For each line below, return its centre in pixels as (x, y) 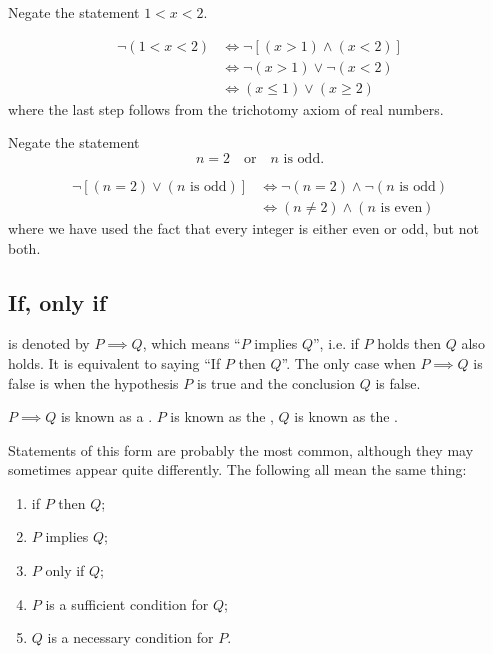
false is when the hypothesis (93, 382)
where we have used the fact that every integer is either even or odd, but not (243, 227)
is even (401, 207)
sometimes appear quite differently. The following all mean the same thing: (237, 469)
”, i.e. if (335, 343)
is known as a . (106, 416)
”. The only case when (348, 362)
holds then (409, 343)
